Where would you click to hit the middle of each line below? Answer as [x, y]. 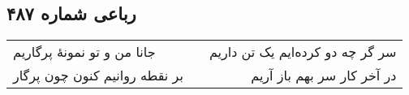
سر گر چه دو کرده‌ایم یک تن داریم [303, 52]
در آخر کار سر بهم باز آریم [324, 76]
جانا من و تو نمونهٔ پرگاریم [84, 52]
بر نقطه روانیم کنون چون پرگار [98, 76]
